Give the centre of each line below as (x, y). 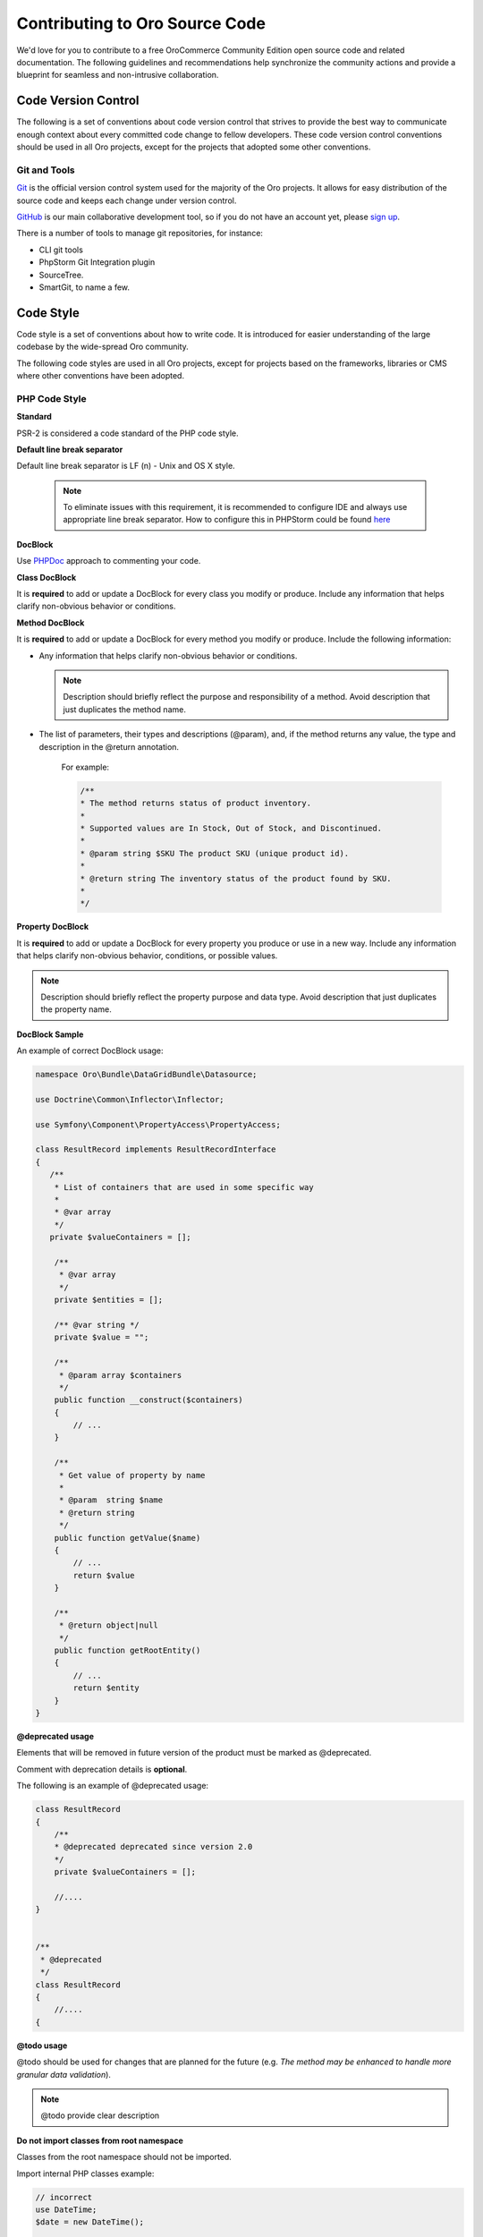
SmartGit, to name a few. (84, 287)
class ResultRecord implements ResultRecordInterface (156, 1149)
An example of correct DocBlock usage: (90, 1050)
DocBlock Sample (50, 1034)
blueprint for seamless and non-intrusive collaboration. (118, 75)
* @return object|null (108, 1625)
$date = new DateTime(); (90, 2222)
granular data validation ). (64, 2074)
